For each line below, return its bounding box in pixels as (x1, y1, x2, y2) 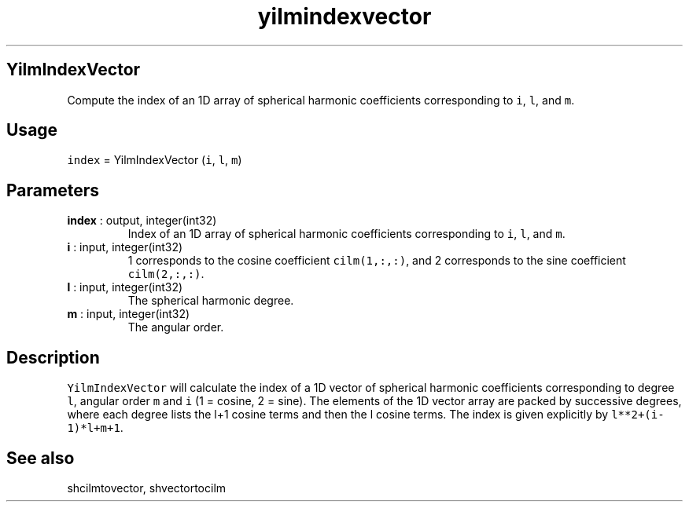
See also (6, 448, 75, 468)
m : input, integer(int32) (67, 307, 190, 321)
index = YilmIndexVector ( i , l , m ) (67, 153, 242, 167)
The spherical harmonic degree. (127, 294, 294, 308)
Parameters (6, 180, 99, 200)
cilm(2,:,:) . (127, 267, 204, 281)
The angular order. (127, 320, 224, 334)
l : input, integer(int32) (67, 280, 183, 294)
